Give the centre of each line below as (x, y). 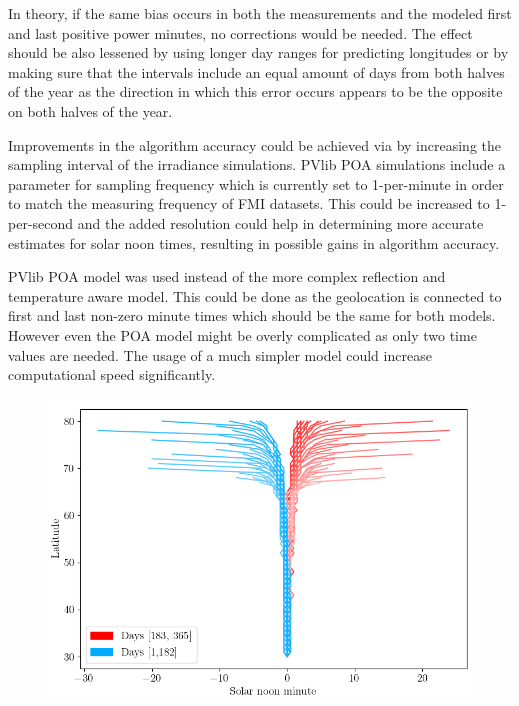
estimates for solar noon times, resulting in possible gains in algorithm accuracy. (254, 242)
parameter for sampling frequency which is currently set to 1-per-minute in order (256, 183)
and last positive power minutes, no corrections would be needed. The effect (240, 32)
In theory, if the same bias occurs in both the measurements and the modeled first (260, 13)
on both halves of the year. (90, 110)
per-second (41, 222)
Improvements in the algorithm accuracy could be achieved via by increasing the (255, 144)
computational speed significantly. (112, 374)
